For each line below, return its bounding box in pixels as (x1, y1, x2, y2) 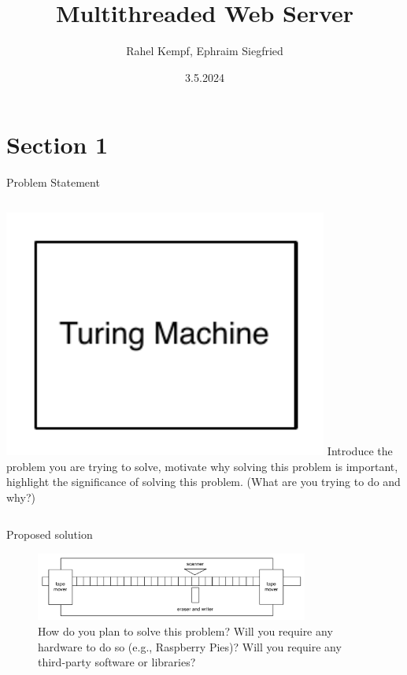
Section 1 (6, 128, 109, 161)
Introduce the (327, 443, 393, 459)
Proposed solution (6, 526, 93, 543)
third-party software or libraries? (38, 654, 196, 670)
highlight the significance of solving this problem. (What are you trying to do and (6, 473, 401, 490)
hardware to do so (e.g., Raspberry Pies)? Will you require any (38, 638, 342, 655)
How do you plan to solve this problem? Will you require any (38, 623, 333, 640)
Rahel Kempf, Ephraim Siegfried (126, 43, 283, 59)
